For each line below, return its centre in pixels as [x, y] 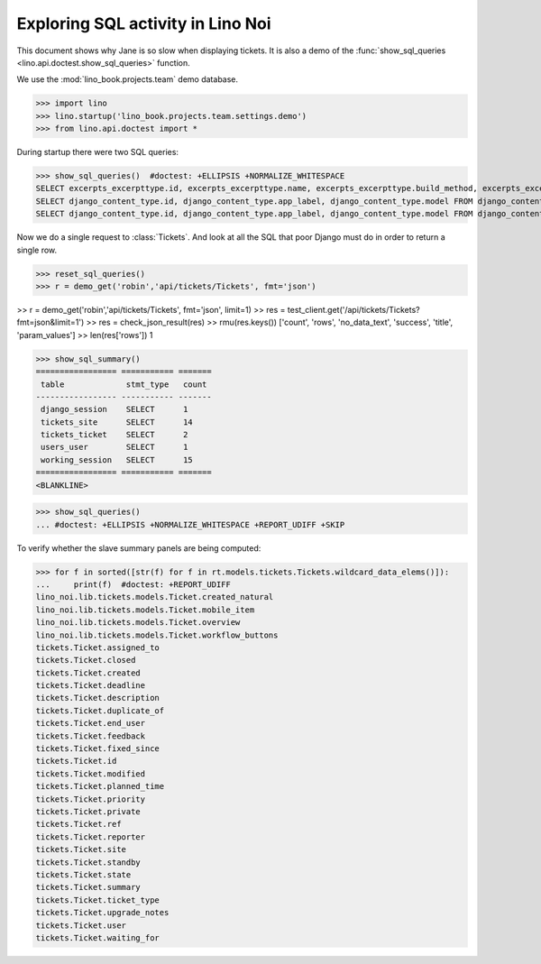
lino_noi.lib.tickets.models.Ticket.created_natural [155, 597]
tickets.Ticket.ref [78, 824]
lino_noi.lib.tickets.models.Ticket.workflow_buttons [157, 635]
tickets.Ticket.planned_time [100, 786]
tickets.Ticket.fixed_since [97, 749]
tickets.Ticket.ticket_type [97, 900]
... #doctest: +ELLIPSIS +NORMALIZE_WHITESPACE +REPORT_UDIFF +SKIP [190, 524]
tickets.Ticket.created [88, 673]
